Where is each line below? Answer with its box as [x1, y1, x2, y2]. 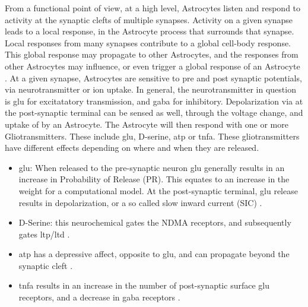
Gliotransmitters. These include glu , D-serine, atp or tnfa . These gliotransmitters [5, 129, 300, 142]
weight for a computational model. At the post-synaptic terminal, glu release [18, 184, 298, 197]
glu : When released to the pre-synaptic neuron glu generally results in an [18, 161, 285, 173]
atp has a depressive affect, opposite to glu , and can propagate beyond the [18, 248, 290, 260]
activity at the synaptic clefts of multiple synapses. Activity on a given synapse [5, 13, 293, 26]
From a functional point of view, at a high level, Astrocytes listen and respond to [5, 2, 301, 14]
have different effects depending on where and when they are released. [5, 141, 259, 154]
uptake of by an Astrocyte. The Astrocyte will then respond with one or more [5, 118, 288, 130]
